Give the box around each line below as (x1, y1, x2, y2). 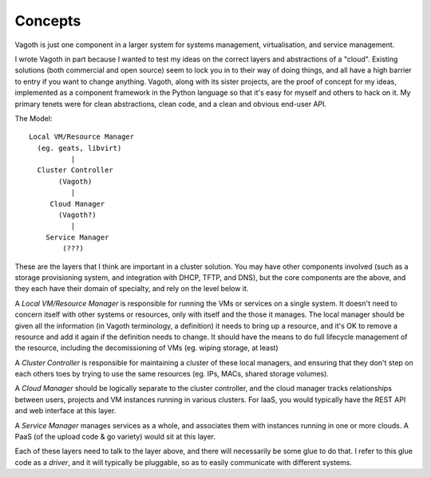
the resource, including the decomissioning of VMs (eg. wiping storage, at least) (14, 343, 279, 353)
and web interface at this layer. (14, 406, 117, 416)
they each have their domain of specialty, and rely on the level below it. (14, 284, 249, 294)
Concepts (14, 12, 81, 30)
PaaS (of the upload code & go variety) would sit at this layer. (14, 432, 215, 442)
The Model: (14, 113, 53, 123)
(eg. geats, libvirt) (37, 144, 122, 152)
